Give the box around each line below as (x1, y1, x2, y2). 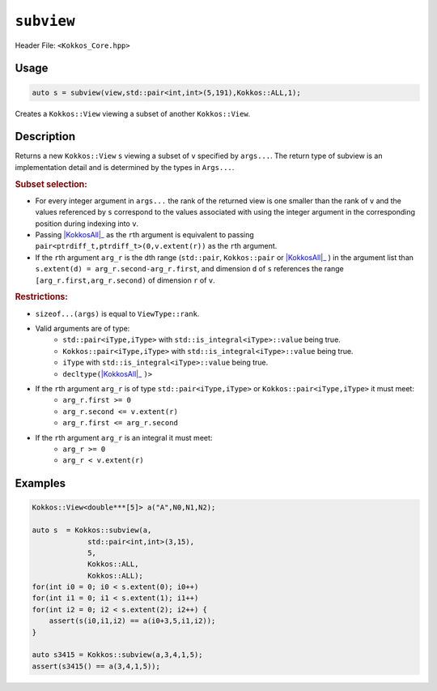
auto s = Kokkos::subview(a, (32, 526, 152, 535)
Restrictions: (15, 292, 69, 303)
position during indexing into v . (35, 219, 139, 228)
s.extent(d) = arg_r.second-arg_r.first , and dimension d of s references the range (35, 264, 344, 274)
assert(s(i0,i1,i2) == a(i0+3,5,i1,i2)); (49, 616, 216, 625)
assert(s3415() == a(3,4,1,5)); (32, 661, 161, 671)
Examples (15, 476, 66, 490)
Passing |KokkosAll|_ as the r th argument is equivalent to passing (35, 230, 254, 240)
